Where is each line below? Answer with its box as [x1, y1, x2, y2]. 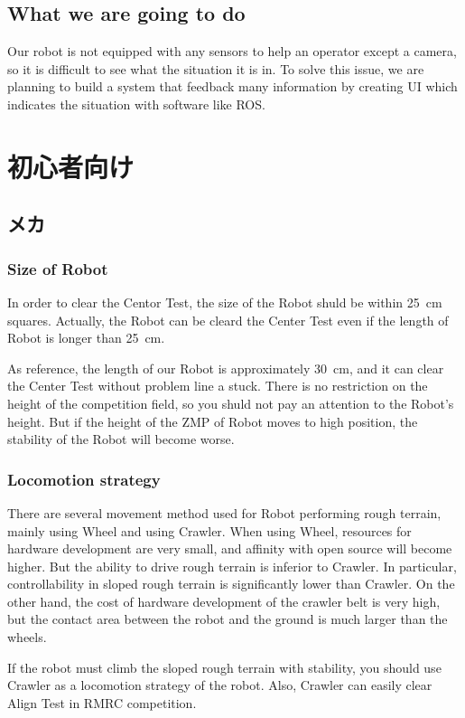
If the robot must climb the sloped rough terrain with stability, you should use [7, 657, 442, 676]
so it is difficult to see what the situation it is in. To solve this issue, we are [7, 59, 424, 78]
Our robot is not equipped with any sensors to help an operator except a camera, [7, 42, 457, 61]
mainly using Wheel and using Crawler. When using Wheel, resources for [7, 521, 412, 540]
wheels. [7, 628, 47, 647]
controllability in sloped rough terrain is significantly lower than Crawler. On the [7, 574, 455, 593]
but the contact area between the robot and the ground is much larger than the [7, 609, 448, 628]
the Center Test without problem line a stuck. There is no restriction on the [7, 376, 428, 395]
